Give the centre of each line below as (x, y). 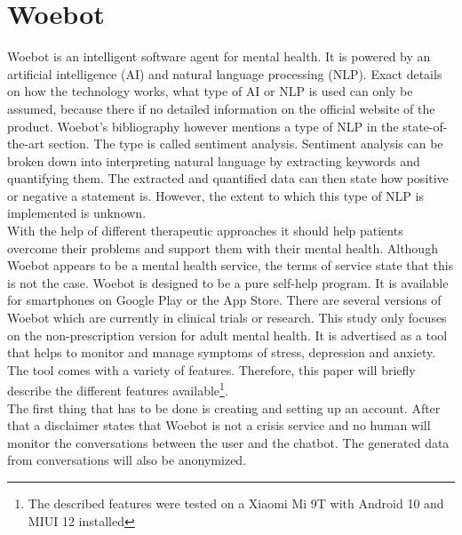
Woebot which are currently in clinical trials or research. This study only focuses (227, 318)
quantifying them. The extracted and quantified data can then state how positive (228, 178)
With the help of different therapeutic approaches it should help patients (205, 231)
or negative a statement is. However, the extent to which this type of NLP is (215, 195)
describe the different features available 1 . (118, 389)
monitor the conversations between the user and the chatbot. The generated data (228, 442)
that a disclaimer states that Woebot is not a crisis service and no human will (219, 425)
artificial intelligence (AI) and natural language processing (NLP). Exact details (225, 73)
